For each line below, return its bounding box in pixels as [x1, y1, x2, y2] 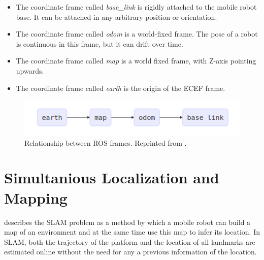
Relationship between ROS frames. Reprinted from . [24, 137, 187, 148]
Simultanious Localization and [4, 167, 219, 188]
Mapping [4, 187, 68, 208]
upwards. [16, 65, 44, 76]
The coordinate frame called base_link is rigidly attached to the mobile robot [16, 2, 257, 12]
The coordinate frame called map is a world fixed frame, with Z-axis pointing [16, 55, 256, 66]
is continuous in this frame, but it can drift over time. [16, 38, 183, 49]
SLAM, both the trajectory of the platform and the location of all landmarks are [4, 236, 255, 247]
